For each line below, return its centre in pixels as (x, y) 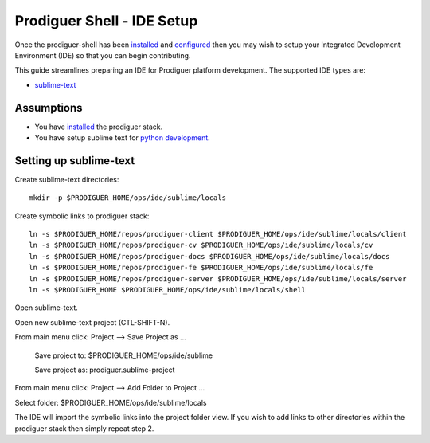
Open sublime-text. (47, 308)
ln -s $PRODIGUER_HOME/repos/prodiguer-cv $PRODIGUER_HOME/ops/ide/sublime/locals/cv (201, 245)
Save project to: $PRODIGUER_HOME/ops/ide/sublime (124, 355)
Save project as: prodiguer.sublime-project (105, 370)
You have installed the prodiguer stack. (99, 127)
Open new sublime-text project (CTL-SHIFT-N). (92, 322)
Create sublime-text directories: (67, 179)
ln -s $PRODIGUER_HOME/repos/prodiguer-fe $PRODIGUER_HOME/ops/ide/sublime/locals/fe (201, 268)
